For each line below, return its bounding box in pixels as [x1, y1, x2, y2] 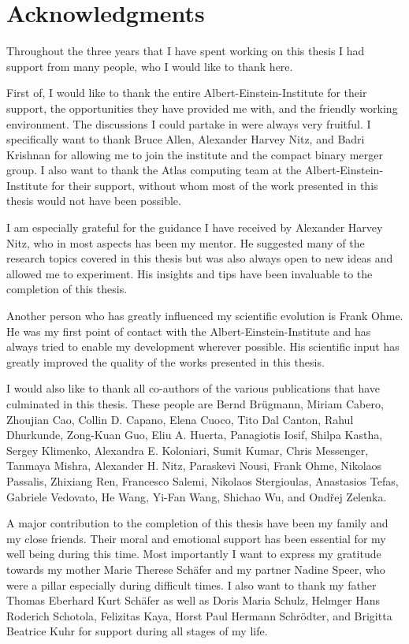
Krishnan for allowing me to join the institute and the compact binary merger [6, 146, 383, 162]
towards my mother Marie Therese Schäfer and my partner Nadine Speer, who [6, 560, 385, 577]
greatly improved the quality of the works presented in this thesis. [6, 353, 325, 370]
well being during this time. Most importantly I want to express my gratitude [6, 545, 381, 562]
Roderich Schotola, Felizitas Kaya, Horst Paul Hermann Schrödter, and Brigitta [6, 607, 392, 624]
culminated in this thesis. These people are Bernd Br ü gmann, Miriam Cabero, [6, 396, 384, 411]
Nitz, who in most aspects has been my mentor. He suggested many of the [6, 234, 365, 251]
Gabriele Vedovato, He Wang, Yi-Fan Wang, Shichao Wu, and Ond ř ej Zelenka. [6, 488, 387, 504]
